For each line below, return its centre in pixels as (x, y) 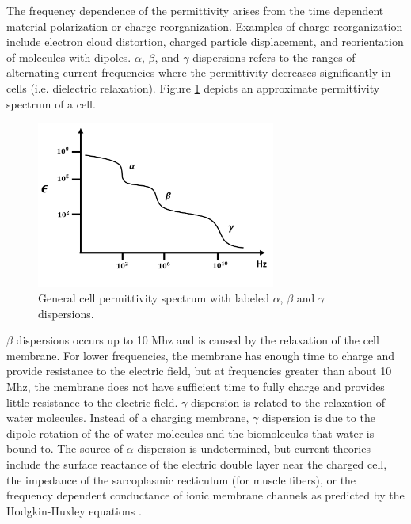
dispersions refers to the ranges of (274, 57)
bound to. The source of (65, 448)
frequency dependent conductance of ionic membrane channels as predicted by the (205, 495)
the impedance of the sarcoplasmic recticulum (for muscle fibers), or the (181, 479)
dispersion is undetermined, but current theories (254, 448)
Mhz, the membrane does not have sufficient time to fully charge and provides (196, 386)
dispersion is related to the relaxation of (288, 402)
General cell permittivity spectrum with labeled (154, 297)
